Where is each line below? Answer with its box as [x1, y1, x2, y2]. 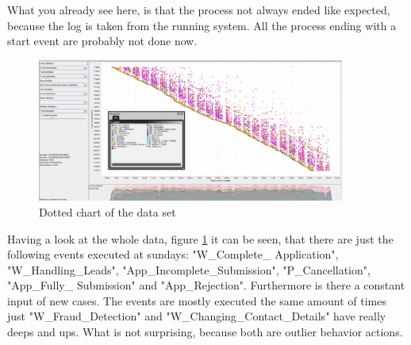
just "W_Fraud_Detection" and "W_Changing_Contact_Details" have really [7, 308, 386, 324]
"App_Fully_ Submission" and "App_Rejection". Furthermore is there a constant [7, 277, 405, 293]
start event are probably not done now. [7, 33, 198, 49]
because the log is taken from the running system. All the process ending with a [7, 17, 397, 33]
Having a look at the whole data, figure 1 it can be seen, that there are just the [7, 230, 394, 247]
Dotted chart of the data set [39, 203, 176, 220]
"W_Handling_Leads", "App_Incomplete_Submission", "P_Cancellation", [7, 261, 371, 278]
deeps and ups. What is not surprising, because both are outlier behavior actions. [7, 324, 403, 340]
